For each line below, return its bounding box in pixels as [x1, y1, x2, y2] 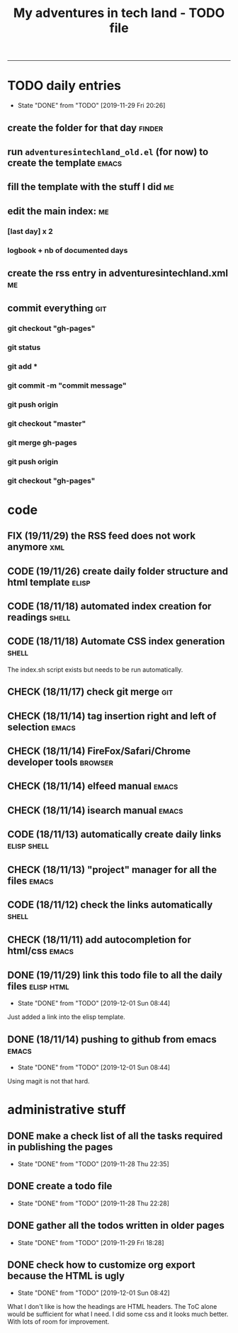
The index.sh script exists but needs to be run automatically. [7, 665, 183, 674]
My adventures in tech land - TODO [13, 5, 225, 21]
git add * [7, 361, 38, 371]
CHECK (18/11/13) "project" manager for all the [7, 863, 217, 876]
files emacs [7, 874, 54, 887]
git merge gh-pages [7, 437, 77, 447]
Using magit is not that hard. [7, 1076, 90, 1085]
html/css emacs [7, 945, 74, 957]
